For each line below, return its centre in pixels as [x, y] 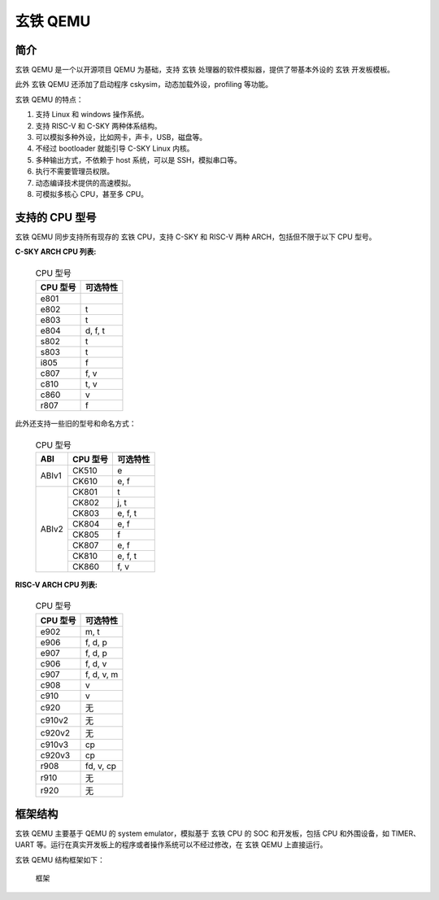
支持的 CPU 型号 [56, 217]
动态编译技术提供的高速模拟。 [85, 182]
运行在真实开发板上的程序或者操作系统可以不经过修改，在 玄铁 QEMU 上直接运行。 [189, 845]
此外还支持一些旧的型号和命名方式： [76, 424]
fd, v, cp [101, 766]
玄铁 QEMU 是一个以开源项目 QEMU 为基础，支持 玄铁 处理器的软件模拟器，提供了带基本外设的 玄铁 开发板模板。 [204, 70]
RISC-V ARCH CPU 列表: [56, 584]
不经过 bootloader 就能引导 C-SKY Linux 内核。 [115, 149]
